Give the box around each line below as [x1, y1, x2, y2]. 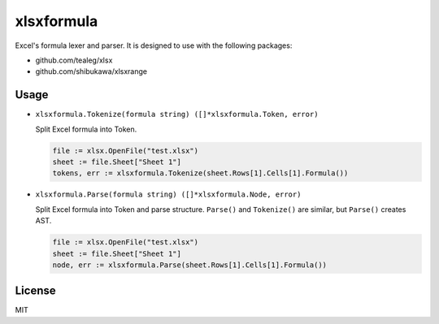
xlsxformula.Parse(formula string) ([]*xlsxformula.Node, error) [35, 190, 302, 199]
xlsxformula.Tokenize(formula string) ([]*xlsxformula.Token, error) [35, 110, 319, 119]
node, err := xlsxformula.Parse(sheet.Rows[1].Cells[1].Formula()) [52, 260, 328, 270]
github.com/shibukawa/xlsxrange [35, 67, 148, 76]
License [15, 284, 56, 298]
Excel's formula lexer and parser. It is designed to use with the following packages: [15, 41, 293, 50]
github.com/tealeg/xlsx [35, 55, 113, 65]
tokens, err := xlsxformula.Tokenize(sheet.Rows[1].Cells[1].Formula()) [52, 169, 349, 178]
